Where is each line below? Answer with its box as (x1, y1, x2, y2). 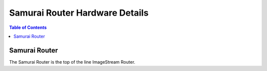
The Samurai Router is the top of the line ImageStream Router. (9, 59, 135, 65)
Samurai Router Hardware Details (9, 7, 149, 18)
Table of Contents (9, 24, 47, 30)
